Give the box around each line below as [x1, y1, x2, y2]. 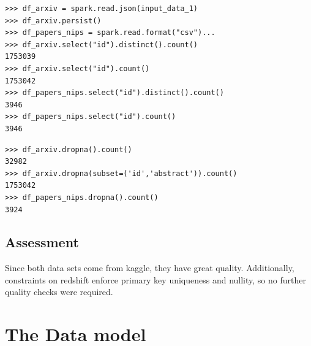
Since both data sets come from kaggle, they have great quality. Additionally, [5, 261, 294, 274]
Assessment [5, 233, 79, 252]
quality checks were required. [5, 285, 113, 298]
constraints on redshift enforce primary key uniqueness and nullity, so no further [5, 273, 306, 286]
